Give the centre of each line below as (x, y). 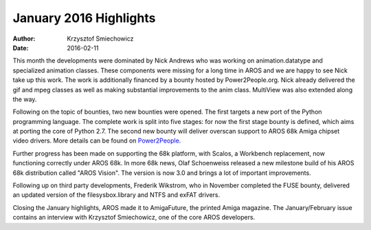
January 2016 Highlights (84, 18)
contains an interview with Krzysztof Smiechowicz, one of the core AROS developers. (134, 218)
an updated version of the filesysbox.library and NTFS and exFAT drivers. (116, 195)
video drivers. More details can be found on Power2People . (97, 140)
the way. (25, 99)
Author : (24, 39)
